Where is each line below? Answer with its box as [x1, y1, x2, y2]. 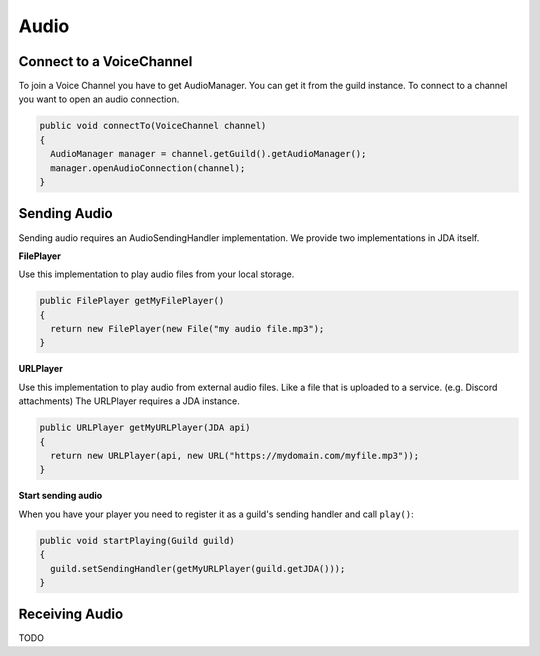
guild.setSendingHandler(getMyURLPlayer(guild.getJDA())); [50, 563, 346, 574]
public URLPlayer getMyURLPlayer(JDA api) [39, 422, 251, 434]
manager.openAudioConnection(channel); [50, 162, 246, 174]
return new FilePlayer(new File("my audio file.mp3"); [50, 323, 325, 335]
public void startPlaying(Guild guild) [39, 535, 235, 546]
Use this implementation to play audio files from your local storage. [18, 268, 295, 280]
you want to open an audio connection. [18, 93, 180, 105]
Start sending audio [18, 490, 103, 502]
